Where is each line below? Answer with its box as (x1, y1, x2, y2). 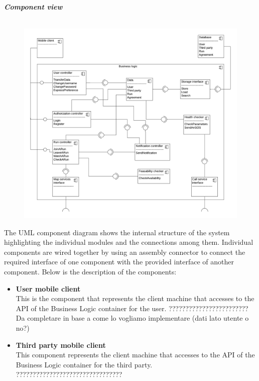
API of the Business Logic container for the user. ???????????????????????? (16, 303, 248, 313)
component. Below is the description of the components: (4, 266, 177, 276)
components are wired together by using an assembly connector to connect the (4, 246, 245, 257)
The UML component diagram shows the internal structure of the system (4, 227, 230, 237)
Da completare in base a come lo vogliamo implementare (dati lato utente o (16, 313, 249, 323)
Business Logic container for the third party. (16, 359, 153, 369)
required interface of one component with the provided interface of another (4, 256, 234, 267)
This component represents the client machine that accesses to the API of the (16, 349, 255, 360)
